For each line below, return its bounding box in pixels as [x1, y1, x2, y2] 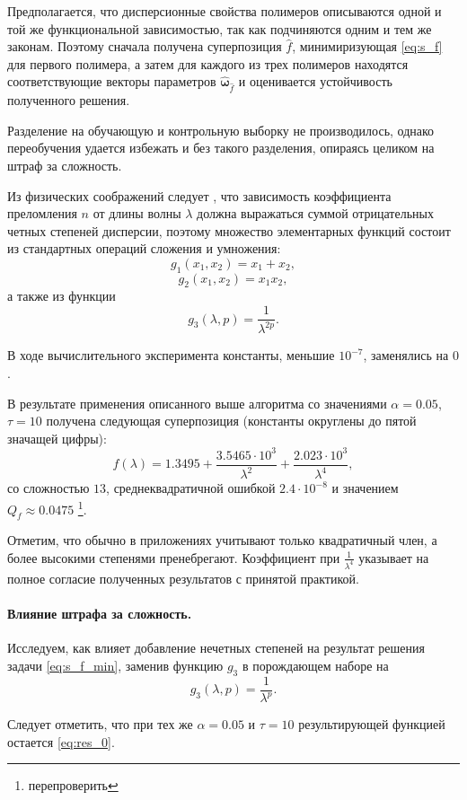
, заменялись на [363, 346, 449, 365]
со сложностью [7, 479, 90, 497]
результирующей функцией [298, 715, 445, 734]
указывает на [358, 548, 429, 567]
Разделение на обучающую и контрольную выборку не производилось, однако [7, 120, 435, 139]
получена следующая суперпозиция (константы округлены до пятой [46, 411, 417, 430]
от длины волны [93, 204, 181, 223]
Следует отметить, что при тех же [7, 715, 193, 734]
